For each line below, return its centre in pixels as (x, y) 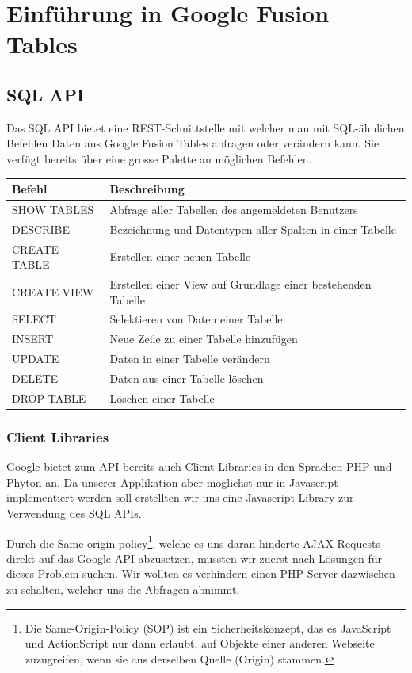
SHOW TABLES (53, 209)
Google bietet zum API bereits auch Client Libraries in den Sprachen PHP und (199, 467)
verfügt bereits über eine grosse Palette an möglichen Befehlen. (159, 158)
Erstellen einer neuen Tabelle (180, 256)
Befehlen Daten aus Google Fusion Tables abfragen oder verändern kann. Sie (193, 143)
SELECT (34, 319)
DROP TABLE (49, 398)
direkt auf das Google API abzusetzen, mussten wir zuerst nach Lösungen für (194, 558)
